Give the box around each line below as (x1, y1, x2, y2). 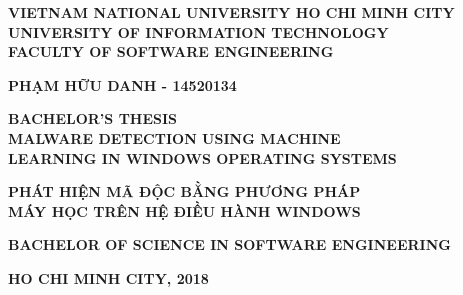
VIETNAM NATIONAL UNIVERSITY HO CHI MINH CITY (8, 2, 455, 22)
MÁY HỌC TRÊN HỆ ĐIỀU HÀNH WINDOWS (8, 200, 361, 221)
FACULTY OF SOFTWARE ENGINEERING (8, 41, 334, 62)
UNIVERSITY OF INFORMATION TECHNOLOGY (8, 21, 389, 42)
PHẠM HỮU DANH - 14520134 (8, 74, 237, 95)
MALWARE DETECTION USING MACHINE (8, 127, 341, 148)
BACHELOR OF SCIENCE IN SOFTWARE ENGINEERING (8, 234, 451, 255)
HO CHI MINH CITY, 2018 (8, 267, 209, 288)
